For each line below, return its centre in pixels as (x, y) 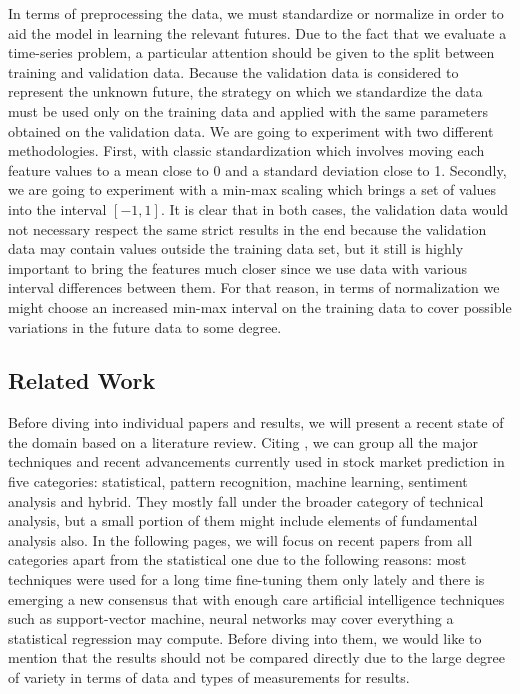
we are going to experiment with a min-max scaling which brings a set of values (252, 189)
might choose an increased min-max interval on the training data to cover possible (260, 306)
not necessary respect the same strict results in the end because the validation (247, 228)
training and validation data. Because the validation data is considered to (233, 71)
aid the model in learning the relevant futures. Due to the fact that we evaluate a (257, 32)
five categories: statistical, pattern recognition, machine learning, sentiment (238, 481)
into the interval (57, 208)
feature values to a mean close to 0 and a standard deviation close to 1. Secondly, (257, 169)
